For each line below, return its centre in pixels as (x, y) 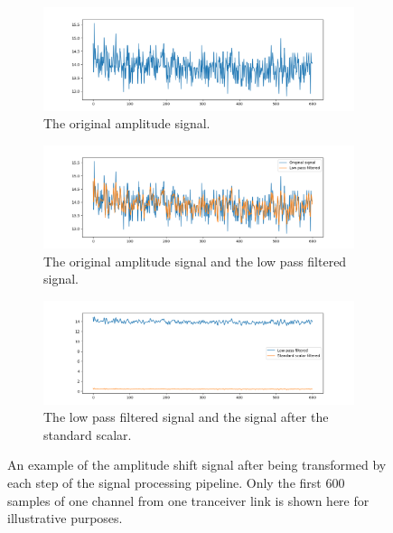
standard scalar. (88, 434)
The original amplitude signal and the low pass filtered (195, 261)
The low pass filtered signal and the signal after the (186, 417)
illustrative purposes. (65, 518)
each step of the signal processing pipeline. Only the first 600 (176, 482)
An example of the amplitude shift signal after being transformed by (197, 465)
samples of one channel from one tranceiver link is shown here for (188, 500)
